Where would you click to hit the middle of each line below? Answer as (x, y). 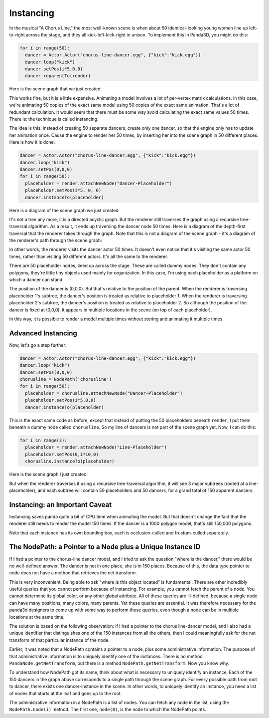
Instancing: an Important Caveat (61, 505)
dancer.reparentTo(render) (58, 76)
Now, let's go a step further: (38, 345)
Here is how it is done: (32, 142)
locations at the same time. (37, 617)
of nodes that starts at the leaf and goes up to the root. (66, 693)
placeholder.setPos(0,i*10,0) (62, 454)
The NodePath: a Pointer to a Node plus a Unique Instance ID (105, 547)
